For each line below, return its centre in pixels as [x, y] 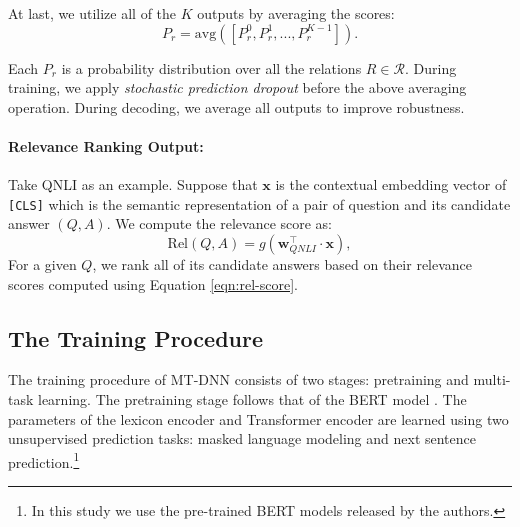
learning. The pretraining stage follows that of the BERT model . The [252, 399]
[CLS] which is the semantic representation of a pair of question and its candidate [259, 203]
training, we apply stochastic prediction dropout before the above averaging [237, 87]
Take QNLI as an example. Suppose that [133, 184]
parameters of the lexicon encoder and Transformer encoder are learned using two [258, 418]
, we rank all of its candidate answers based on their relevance [282, 264]
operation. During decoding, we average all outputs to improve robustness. [236, 106]
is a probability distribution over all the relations [211, 67]
